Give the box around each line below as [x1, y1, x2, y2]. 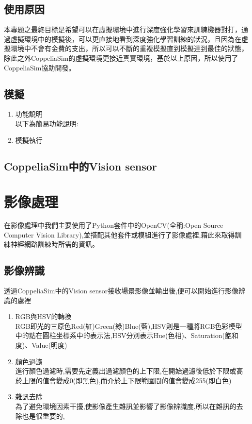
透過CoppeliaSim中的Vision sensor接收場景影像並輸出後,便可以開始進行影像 [4, 286, 239, 296]
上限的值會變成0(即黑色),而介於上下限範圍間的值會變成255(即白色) [22, 375, 232, 385]
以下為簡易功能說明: [15, 118, 79, 128]
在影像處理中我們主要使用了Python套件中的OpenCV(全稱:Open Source [4, 220, 223, 230]
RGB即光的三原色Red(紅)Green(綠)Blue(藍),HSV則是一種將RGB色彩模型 [15, 321, 242, 331]
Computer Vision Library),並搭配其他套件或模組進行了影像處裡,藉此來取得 [4, 229, 235, 239]
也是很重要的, [22, 410, 65, 421]
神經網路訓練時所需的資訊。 [10, 239, 99, 249]
